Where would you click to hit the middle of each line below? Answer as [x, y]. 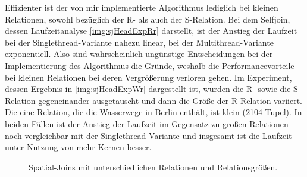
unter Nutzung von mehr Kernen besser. [78, 147]
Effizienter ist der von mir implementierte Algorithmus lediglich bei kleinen [142, 7]
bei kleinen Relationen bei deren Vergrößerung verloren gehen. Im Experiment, [148, 77]
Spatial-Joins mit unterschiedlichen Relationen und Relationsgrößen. [153, 167]
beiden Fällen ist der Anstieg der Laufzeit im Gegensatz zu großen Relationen [147, 123]
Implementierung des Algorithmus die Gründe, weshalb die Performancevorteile [150, 65]
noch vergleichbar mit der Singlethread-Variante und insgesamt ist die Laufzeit [148, 135]
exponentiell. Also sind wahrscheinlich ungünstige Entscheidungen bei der [139, 54]
